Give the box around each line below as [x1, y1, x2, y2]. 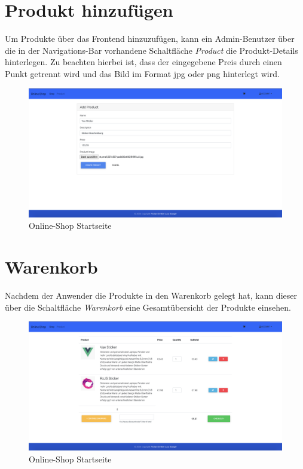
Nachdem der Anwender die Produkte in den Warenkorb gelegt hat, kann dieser [5, 289, 297, 301]
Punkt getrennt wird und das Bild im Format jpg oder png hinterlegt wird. [5, 67, 280, 79]
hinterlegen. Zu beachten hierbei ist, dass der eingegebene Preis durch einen [5, 56, 282, 68]
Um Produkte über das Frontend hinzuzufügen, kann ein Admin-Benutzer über [5, 32, 295, 45]
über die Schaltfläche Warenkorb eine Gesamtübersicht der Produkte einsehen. [5, 301, 291, 313]
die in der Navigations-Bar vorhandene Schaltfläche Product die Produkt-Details [5, 44, 298, 56]
